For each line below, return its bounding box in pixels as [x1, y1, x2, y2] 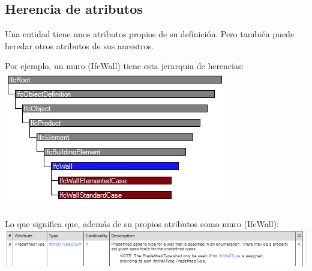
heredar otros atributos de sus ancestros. [5, 39, 154, 52]
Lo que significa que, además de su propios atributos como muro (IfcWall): [5, 217, 279, 230]
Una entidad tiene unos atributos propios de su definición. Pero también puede [5, 28, 295, 40]
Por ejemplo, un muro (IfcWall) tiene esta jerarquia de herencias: [5, 59, 244, 72]
